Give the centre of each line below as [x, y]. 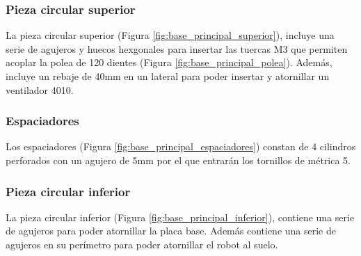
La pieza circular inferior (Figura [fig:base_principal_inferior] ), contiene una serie [180, 217]
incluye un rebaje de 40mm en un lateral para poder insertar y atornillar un [168, 76]
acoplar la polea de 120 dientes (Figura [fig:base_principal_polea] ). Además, [169, 62]
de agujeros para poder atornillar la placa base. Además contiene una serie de [171, 231]
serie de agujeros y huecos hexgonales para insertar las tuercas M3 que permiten [177, 48]
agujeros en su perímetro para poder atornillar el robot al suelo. [142, 244]
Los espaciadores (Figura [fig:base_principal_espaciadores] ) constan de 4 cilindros [181, 146]
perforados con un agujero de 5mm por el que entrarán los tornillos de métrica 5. [178, 160]
